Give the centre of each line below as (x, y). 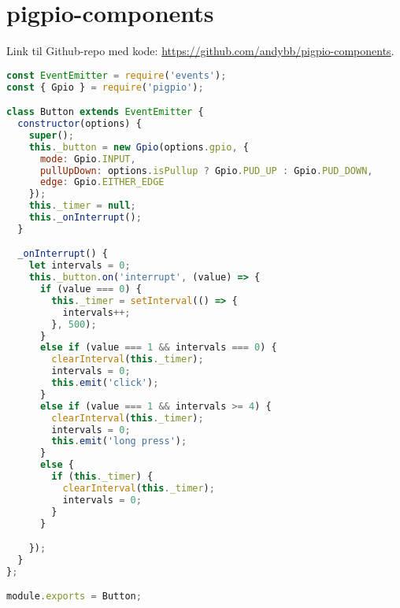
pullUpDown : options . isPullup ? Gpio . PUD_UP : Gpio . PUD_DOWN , (206, 171)
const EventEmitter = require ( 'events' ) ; (117, 75)
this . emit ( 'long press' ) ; (119, 441)
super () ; (51, 135)
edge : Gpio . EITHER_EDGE (102, 182)
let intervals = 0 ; (80, 266)
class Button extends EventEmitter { (105, 112)
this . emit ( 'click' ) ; (105, 383)
